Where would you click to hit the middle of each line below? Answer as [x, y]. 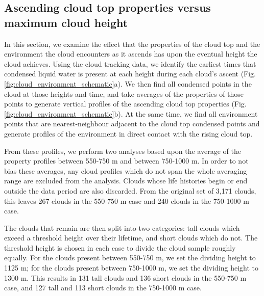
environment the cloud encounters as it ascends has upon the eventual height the [131, 54]
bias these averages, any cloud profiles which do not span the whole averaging [126, 170]
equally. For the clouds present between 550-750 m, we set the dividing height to [130, 258]
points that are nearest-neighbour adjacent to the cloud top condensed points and [132, 124]
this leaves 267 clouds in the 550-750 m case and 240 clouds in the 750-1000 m [127, 200]
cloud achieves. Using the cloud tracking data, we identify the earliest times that [130, 63]
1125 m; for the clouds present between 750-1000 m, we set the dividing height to [131, 268]
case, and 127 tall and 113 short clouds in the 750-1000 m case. [103, 288]
